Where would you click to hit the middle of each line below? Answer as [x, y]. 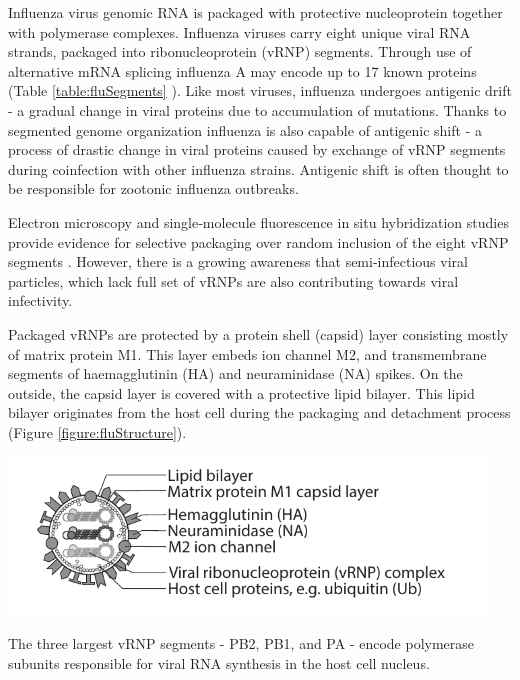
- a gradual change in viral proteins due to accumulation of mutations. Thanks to [257, 109]
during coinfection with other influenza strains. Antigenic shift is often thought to [258, 168]
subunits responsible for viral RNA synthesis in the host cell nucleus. [219, 662]
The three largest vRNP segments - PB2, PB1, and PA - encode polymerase [241, 642]
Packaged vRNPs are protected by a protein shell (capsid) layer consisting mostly [258, 333]
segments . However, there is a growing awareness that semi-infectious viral [238, 261]
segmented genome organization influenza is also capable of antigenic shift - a [245, 129]
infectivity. [40, 300]
